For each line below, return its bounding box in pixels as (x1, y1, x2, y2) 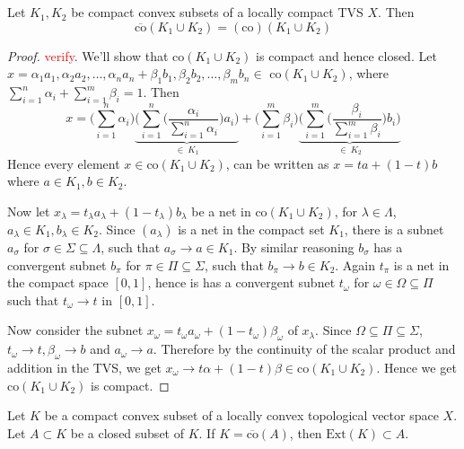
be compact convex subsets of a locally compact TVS (71, 3, 363, 22)
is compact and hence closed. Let (256, 46, 437, 65)
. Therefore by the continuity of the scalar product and (153, 339, 456, 358)
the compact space (7, 273, 109, 292)
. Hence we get (376, 357, 457, 376)
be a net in (191, 201, 251, 220)
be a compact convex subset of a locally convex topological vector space (44, 406, 439, 425)
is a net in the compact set (178, 219, 325, 238)
